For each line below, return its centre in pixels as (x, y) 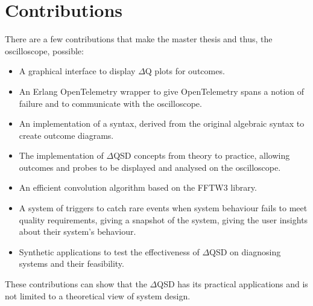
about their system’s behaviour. (77, 231)
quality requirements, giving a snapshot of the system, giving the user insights (163, 219)
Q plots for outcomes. (185, 71)
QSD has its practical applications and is (232, 284)
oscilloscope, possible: (44, 50)
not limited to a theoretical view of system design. (98, 295)
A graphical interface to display (77, 71)
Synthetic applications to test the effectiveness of (109, 251)
